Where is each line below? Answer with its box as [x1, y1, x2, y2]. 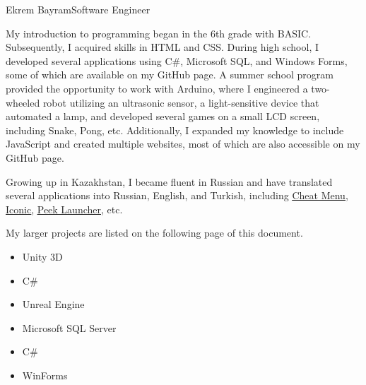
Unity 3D [22, 249, 63, 263]
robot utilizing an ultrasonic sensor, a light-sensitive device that [42, 95, 319, 109]
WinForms [22, 367, 68, 382]
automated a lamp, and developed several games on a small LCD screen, [6, 109, 320, 124]
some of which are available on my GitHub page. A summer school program [6, 67, 334, 82]
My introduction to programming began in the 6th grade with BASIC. [6, 25, 312, 40]
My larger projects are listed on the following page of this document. [6, 225, 303, 240]
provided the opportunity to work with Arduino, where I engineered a [6, 81, 308, 95]
